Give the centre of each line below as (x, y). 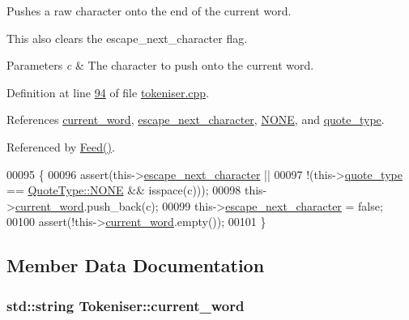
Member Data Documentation (136, 265)
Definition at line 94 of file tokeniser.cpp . (108, 92)
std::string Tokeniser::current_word (126, 305)
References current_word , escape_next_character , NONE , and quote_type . (196, 119)
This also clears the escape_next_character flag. (127, 38)
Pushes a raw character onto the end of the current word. (149, 11)
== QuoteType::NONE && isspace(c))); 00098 (124, 190)
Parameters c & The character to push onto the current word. (160, 65)
